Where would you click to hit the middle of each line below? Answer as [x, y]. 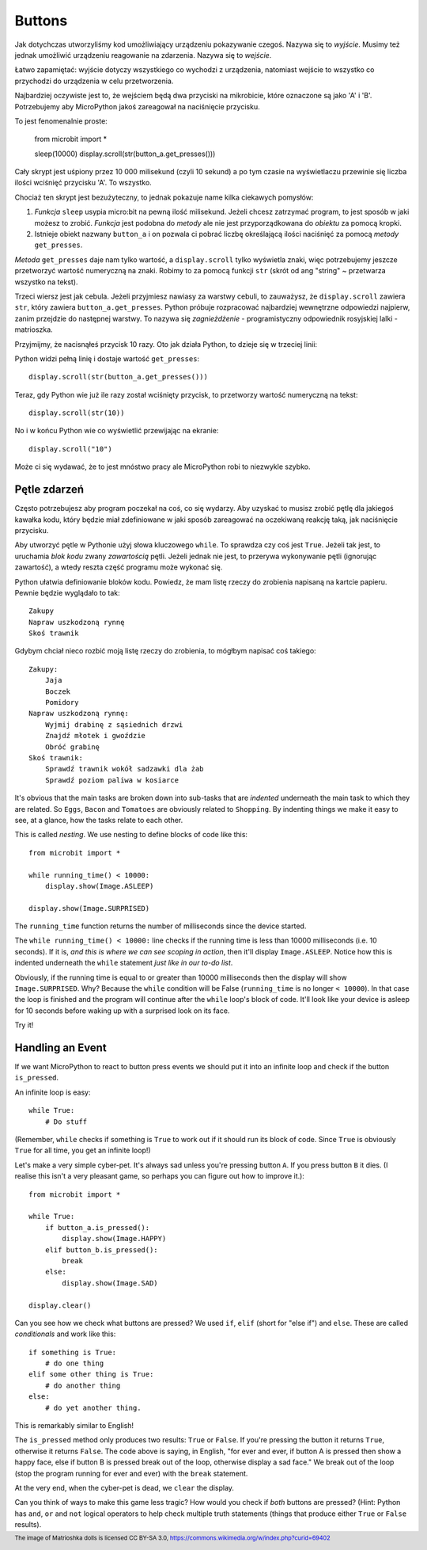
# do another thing [83, 1385]
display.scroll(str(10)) [77, 413]
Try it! [24, 1025]
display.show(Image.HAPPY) [114, 1239]
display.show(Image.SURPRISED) [89, 908]
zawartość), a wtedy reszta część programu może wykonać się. [119, 567]
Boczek [58, 691]
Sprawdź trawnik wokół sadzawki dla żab [125, 769]
